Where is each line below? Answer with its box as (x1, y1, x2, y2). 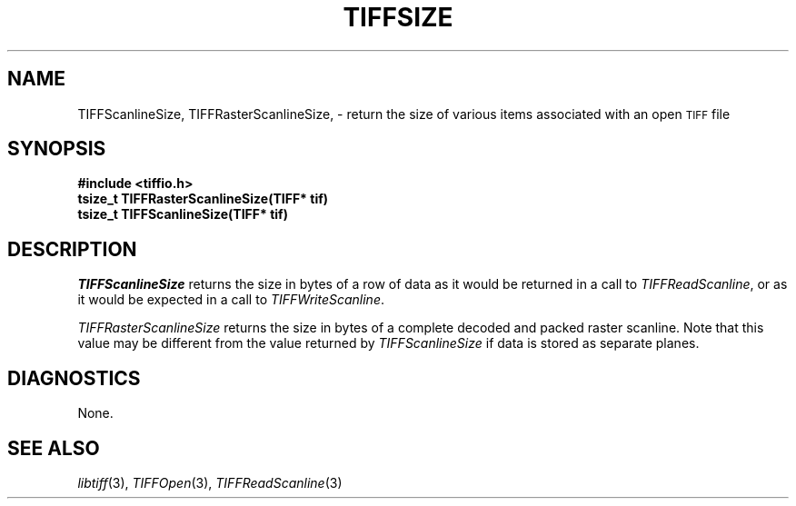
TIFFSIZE (343, 2, 453, 33)
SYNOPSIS (7, 137, 106, 161)
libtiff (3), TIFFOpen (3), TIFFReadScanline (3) (77, 474, 343, 491)
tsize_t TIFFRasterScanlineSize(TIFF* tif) (77, 191, 329, 207)
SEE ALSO (7, 436, 100, 460)
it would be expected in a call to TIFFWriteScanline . (77, 292, 384, 308)
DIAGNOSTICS (7, 366, 141, 390)
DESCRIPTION (7, 237, 137, 261)
